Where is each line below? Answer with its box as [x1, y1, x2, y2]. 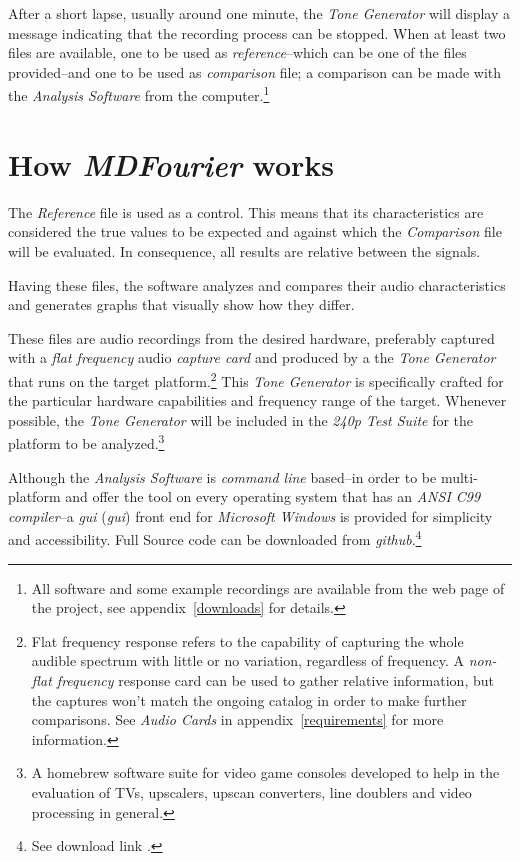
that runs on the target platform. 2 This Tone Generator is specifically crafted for [8, 367, 504, 391]
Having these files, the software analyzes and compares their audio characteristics [8, 274, 506, 295]
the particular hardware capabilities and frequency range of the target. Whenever [8, 390, 507, 411]
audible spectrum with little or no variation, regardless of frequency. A [31, 650, 464, 671]
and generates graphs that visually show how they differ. [8, 294, 355, 315]
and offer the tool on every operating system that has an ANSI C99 [65, 486, 481, 507]
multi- [440, 466, 478, 487]
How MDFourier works [8, 143, 334, 185]
